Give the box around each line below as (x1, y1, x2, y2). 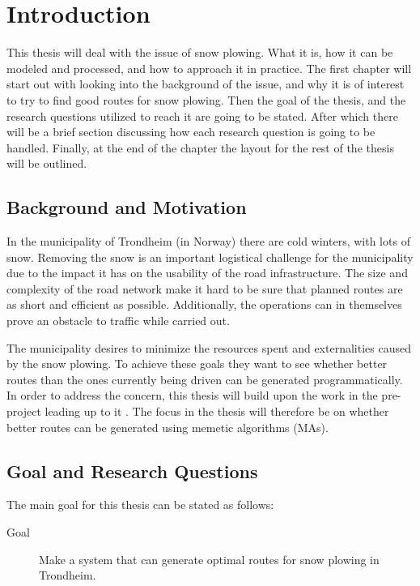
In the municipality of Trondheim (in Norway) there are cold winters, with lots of (6, 233, 410, 250)
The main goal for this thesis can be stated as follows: (6, 496, 274, 513)
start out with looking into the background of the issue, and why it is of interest (6, 75, 405, 92)
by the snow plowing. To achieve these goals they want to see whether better (6, 355, 388, 372)
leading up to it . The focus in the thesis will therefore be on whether (45, 403, 389, 420)
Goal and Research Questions (6, 458, 258, 483)
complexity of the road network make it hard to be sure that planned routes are (6, 280, 403, 297)
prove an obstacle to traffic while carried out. (6, 312, 230, 329)
